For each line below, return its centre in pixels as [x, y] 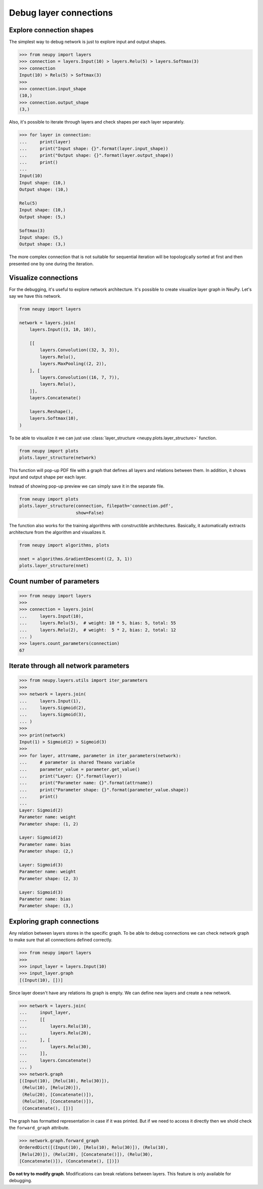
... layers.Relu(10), [55, 1026]
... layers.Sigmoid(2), [53, 707]
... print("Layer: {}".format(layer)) [71, 776]
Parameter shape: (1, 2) [49, 824]
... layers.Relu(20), [55, 1033]
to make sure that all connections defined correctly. [61, 940]
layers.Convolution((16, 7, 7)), [80, 377]
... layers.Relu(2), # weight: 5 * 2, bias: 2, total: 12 [98, 630]
